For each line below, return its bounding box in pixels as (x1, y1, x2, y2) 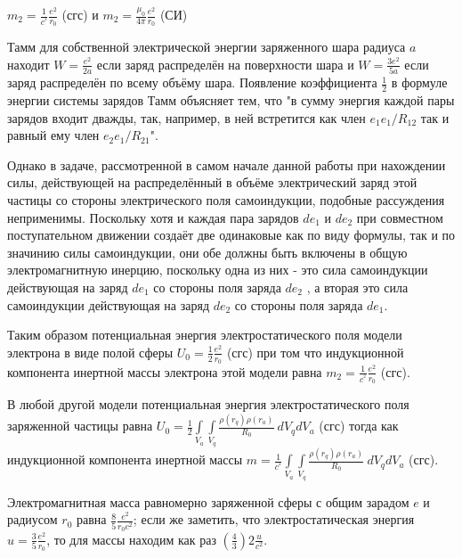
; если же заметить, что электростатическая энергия (133, 510, 415, 529)
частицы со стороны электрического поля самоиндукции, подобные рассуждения (7, 190, 445, 209)
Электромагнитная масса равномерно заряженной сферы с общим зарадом (7, 492, 409, 511)
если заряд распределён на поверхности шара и (96, 54, 354, 73)
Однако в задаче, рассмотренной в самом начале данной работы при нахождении (7, 155, 446, 174)
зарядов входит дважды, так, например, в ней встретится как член (7, 108, 366, 127)
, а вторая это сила (306, 277, 409, 296)
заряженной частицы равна (7, 416, 153, 435)
